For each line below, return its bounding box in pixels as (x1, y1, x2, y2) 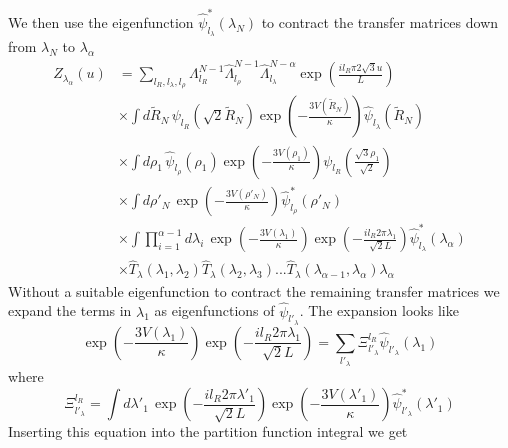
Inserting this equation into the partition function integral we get (8, 421, 408, 442)
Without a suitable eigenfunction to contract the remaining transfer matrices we (8, 280, 500, 301)
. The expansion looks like (299, 300, 459, 321)
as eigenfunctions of (154, 300, 275, 321)
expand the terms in (8, 300, 132, 321)
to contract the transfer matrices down (261, 11, 499, 32)
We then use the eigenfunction (8, 11, 194, 32)
